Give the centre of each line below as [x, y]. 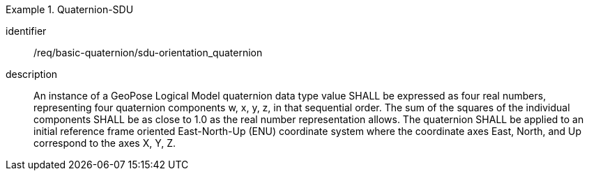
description [32, 74]
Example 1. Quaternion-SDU [70, 9]
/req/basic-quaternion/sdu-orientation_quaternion [148, 53]
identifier [26, 31]
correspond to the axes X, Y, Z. [105, 143]
